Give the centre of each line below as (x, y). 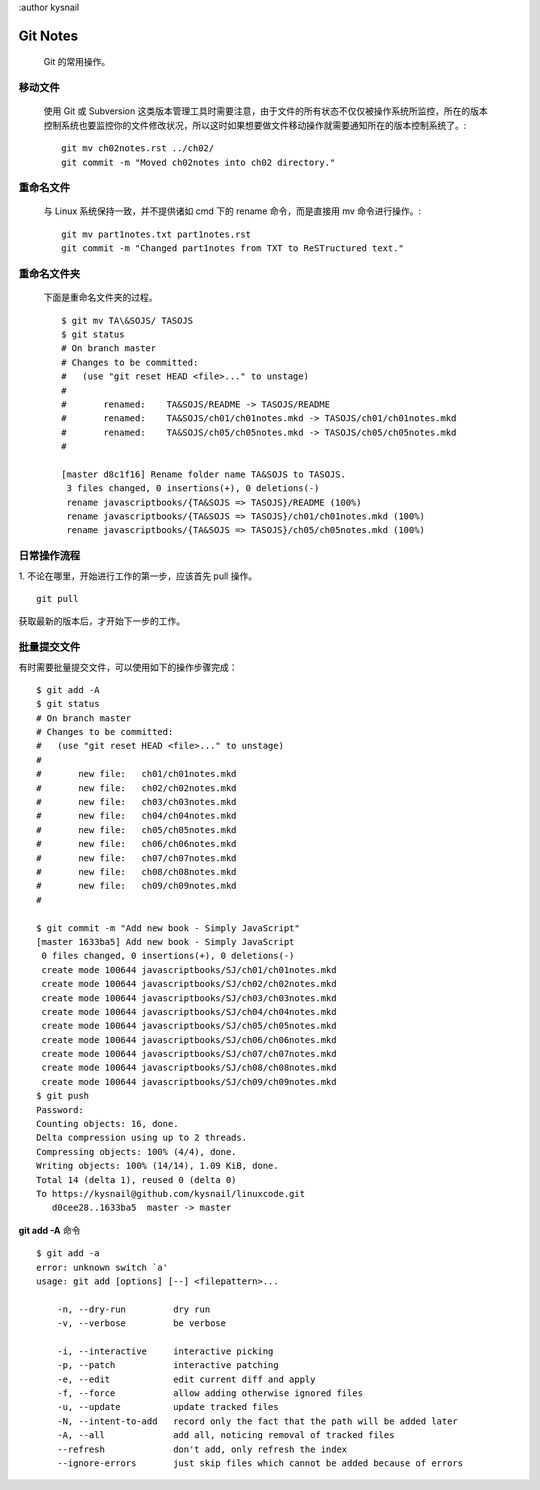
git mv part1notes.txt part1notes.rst (156, 234)
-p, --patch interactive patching (167, 1365)
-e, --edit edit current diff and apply (186, 1379)
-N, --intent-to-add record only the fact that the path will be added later (257, 1421)
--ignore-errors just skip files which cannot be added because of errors (260, 1463)
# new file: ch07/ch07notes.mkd (136, 858)
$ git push (63, 1096)
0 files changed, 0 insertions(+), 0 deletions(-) (168, 956)
